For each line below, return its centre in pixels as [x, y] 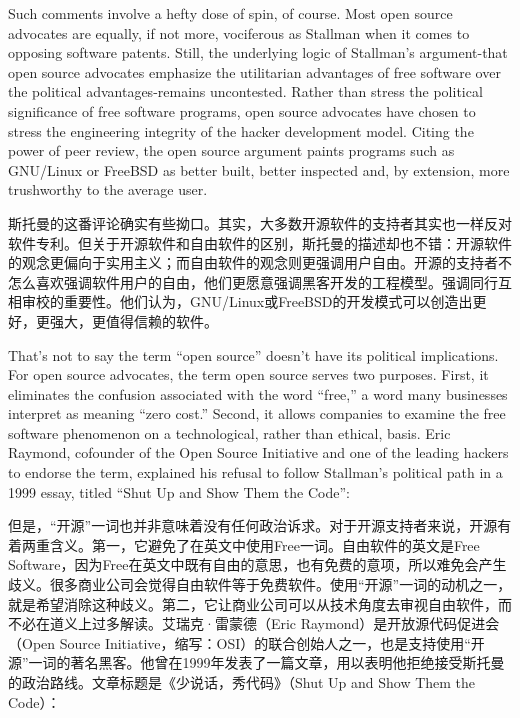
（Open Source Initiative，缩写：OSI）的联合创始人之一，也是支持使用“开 [246, 642]
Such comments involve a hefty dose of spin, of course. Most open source [230, 13]
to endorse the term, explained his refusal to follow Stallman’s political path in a [255, 472]
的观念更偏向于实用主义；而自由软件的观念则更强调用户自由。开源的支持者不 [260, 262]
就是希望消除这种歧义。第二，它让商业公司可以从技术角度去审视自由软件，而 [260, 603]
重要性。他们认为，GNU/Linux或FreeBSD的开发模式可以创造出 [268, 301]
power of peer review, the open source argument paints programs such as [231, 150]
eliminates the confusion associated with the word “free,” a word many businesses [258, 393]
